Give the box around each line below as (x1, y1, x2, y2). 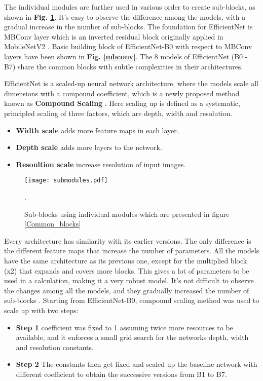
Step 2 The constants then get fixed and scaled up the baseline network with (16, 359, 257, 369)
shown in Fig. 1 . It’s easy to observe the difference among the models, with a (4, 11, 246, 22)
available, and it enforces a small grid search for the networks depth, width (16, 332, 249, 342)
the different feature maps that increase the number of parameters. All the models (4, 245, 259, 256)
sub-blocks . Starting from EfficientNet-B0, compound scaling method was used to (4, 295, 259, 306)
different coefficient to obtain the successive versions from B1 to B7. (16, 368, 227, 379)
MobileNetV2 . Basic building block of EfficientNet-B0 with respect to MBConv (4, 41, 252, 52)
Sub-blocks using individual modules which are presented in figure (24, 208, 230, 219)
